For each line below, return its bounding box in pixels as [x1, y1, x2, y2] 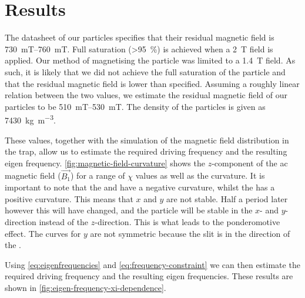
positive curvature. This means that [5, 192, 133, 205]
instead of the [39, 215, 89, 227]
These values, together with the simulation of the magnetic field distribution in [5, 133, 289, 146]
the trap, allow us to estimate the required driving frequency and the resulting [5, 145, 287, 158]
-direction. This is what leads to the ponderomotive [95, 215, 280, 227]
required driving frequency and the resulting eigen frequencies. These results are [5, 270, 293, 282]
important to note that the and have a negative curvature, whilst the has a [5, 181, 275, 193]
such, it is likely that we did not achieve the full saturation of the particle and [5, 65, 286, 78]
